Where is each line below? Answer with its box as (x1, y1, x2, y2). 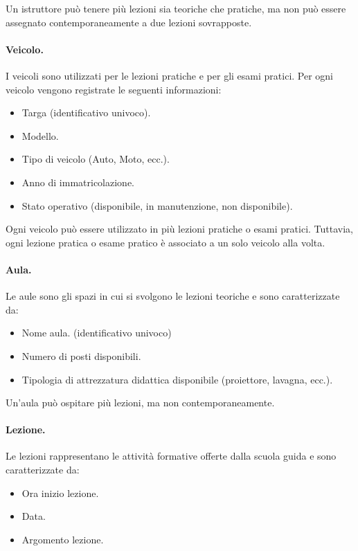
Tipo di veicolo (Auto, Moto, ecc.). (21, 152, 170, 166)
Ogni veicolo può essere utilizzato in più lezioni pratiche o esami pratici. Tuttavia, (6, 222, 354, 236)
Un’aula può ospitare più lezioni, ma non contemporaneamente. (6, 395, 275, 410)
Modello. (21, 128, 59, 143)
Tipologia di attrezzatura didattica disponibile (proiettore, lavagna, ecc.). (21, 372, 333, 386)
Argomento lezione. (21, 532, 104, 546)
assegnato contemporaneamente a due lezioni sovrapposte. (6, 15, 252, 29)
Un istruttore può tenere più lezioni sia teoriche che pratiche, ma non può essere (6, 1, 346, 15)
